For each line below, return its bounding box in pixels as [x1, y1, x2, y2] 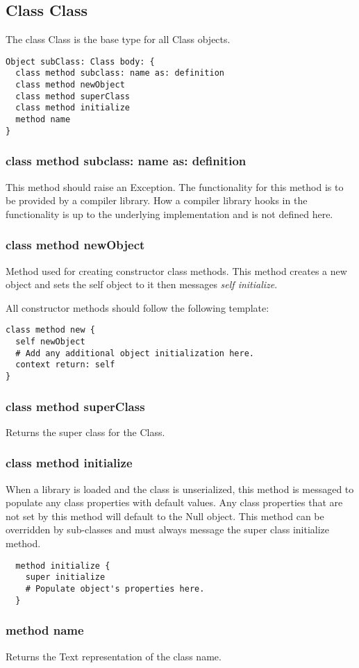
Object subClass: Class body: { [6, 56, 155, 67]
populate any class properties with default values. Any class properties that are [6, 495, 343, 510]
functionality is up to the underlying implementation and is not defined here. [6, 206, 333, 221]
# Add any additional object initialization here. [15, 348, 254, 358]
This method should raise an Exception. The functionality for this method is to [6, 179, 344, 194]
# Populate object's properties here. [25, 583, 205, 594]
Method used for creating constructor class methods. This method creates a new [6, 263, 347, 278]
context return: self [15, 360, 115, 370]
